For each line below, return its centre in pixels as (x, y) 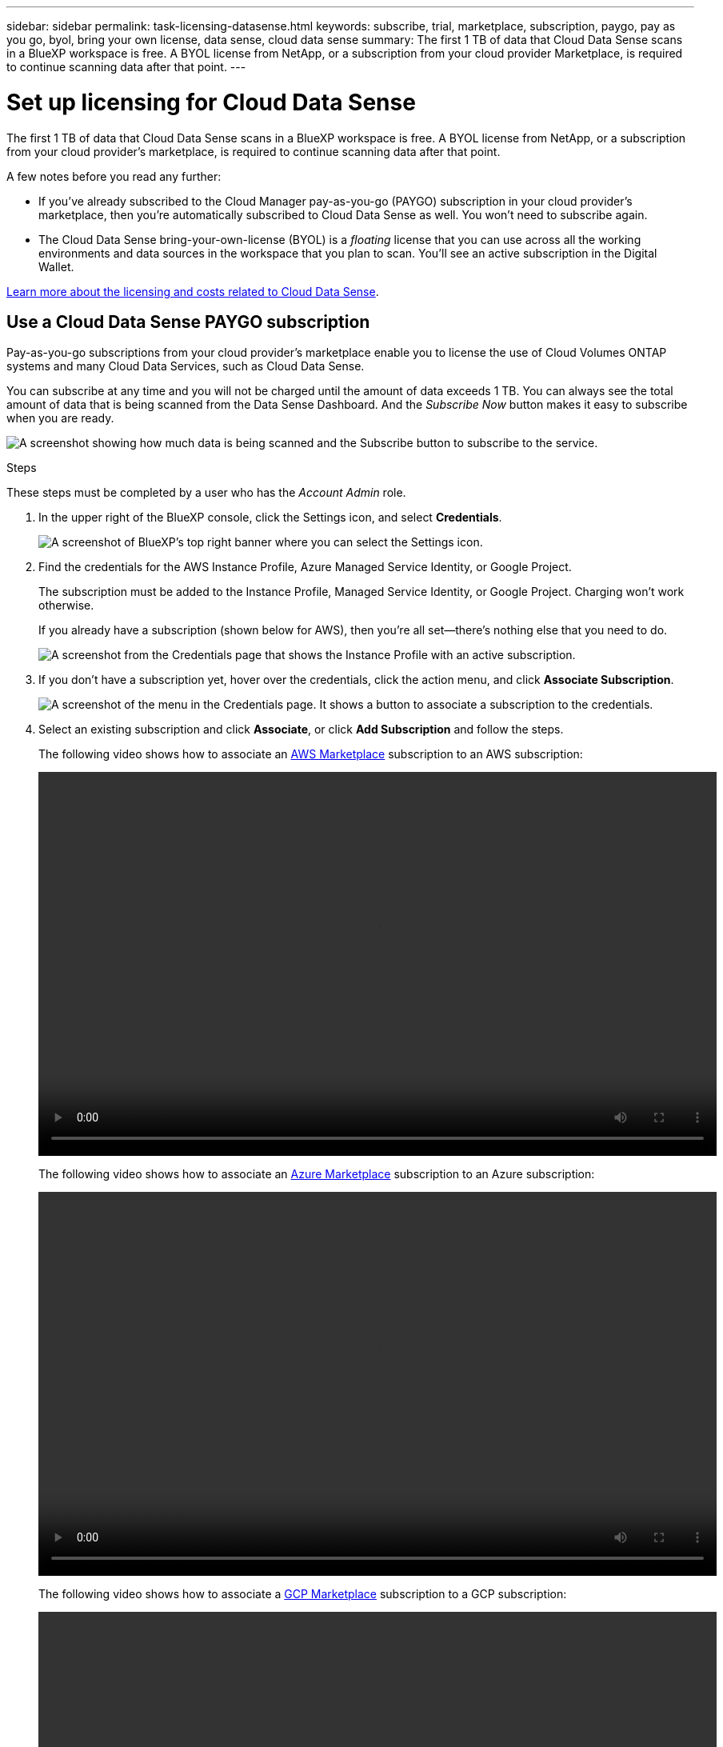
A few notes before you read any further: (114, 176)
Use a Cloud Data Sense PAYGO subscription (188, 322)
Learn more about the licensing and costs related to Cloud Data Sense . (193, 291)
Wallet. (56, 266)
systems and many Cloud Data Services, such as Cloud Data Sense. (186, 366)
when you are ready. (60, 418)
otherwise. (66, 606)
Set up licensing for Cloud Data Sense (211, 102)
